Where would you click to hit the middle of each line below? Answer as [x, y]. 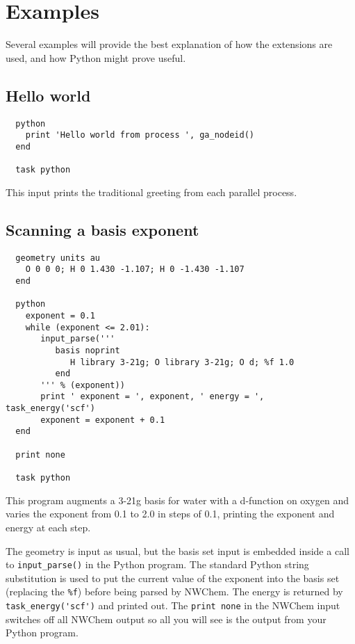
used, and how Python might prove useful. [96, 57]
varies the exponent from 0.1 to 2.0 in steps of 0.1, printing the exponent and [170, 514]
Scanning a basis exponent [102, 229]
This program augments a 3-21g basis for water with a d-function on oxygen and [177, 500]
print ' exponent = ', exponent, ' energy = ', [152, 397]
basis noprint [88, 350]
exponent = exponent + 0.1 [103, 420]
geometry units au [58, 258]
